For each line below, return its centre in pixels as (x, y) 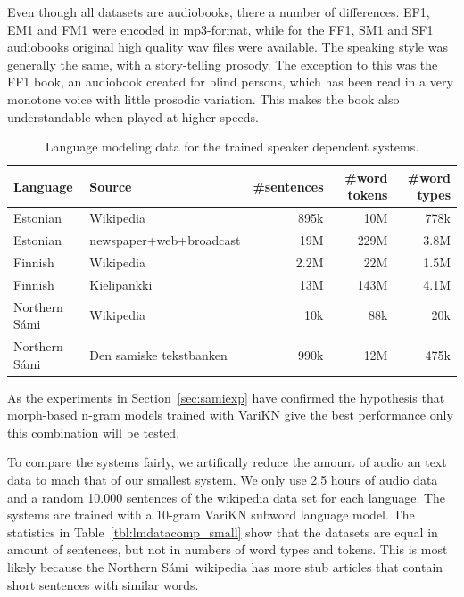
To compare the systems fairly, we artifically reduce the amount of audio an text (227, 462)
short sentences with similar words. (103, 584)
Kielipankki (121, 284)
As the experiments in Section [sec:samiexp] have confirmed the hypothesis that (226, 397)
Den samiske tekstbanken (158, 354)
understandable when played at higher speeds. (133, 116)
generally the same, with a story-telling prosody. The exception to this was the (223, 64)
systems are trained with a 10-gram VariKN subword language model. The (211, 515)
